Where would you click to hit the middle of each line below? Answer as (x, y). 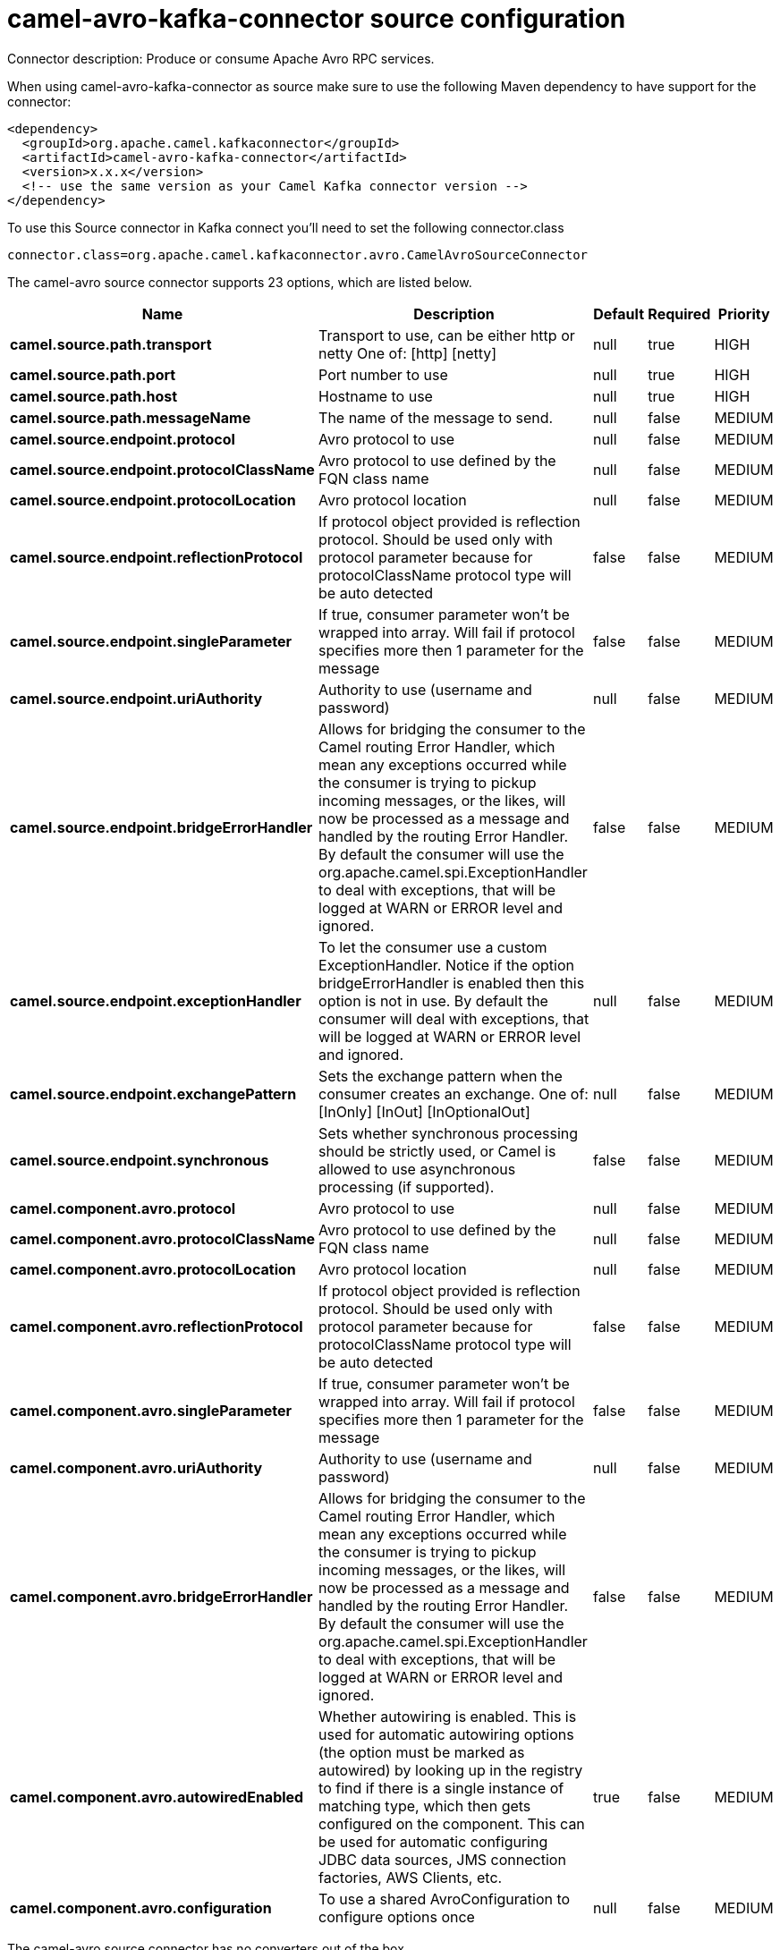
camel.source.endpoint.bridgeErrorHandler (161, 827)
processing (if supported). (407, 1187)
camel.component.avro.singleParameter (151, 1410)
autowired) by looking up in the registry (451, 1770)
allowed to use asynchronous (417, 1169)
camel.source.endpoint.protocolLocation (153, 500)
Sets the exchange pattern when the (441, 1076)
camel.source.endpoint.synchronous (140, 1160)
